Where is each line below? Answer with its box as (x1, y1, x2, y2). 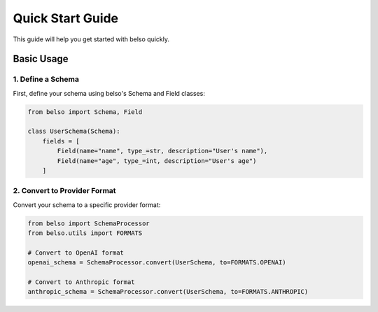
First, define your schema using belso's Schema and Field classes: (13, 89, 206, 97)
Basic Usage (13, 53, 69, 65)
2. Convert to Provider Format (13, 186, 116, 196)
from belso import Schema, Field (27, 108, 143, 115)
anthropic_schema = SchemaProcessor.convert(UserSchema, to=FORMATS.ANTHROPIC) (27, 288, 309, 296)
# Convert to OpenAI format (27, 248, 124, 257)
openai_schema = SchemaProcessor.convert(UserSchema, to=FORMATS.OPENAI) (27, 259, 286, 267)
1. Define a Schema (13, 74, 80, 84)
